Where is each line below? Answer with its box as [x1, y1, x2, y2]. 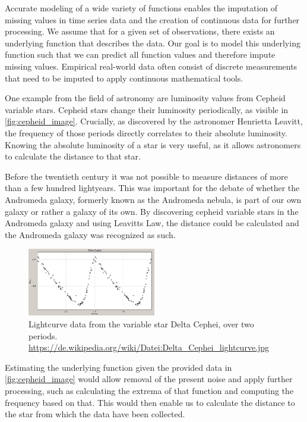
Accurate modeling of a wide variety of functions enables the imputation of [5, 2, 278, 14]
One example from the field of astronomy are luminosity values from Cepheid [5, 92, 286, 104]
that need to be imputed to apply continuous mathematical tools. [5, 71, 243, 84]
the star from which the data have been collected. [5, 408, 185, 420]
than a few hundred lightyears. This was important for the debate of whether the [5, 182, 300, 194]
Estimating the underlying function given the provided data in [5, 361, 232, 373]
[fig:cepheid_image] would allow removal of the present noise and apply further [5, 373, 293, 385]
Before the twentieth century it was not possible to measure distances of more [5, 170, 288, 182]
